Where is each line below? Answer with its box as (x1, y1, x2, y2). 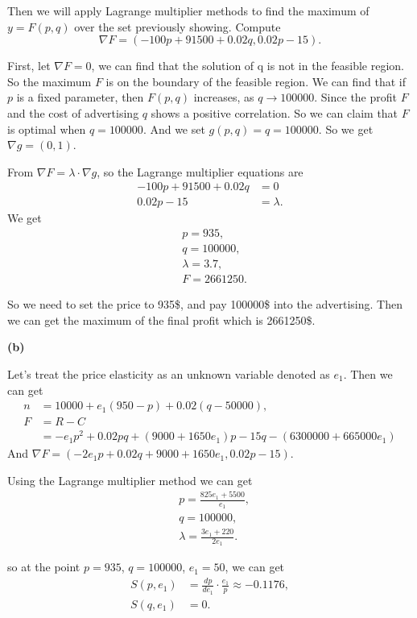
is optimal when (7, 120, 86, 137)
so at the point (7, 558, 81, 575)
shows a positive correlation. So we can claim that (151, 104, 398, 121)
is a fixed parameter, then (16, 89, 144, 106)
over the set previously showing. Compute (74, 18, 281, 35)
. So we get (318, 120, 374, 137)
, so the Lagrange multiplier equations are (97, 163, 303, 180)
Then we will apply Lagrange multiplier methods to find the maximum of (7, 2, 370, 19)
